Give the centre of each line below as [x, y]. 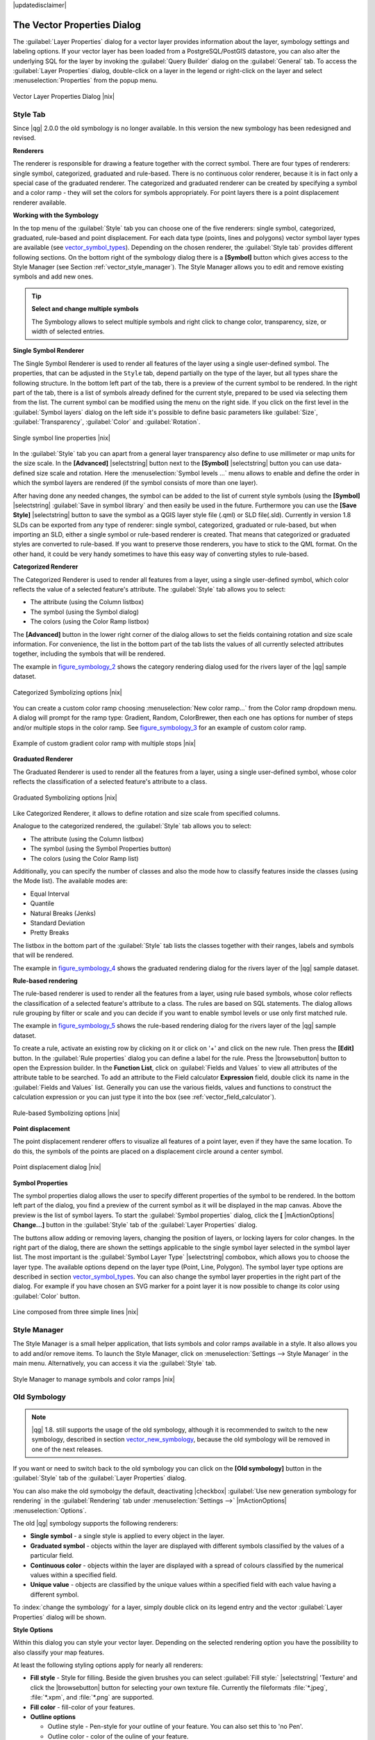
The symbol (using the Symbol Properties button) [101, 848]
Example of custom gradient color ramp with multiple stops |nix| [104, 743]
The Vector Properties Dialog [77, 25]
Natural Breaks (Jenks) [63, 913]
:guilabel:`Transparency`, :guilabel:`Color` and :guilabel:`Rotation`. [107, 422]
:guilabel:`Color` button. [47, 1296]
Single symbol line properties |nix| [61, 438]
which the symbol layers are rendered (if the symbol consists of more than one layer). [135, 483]
